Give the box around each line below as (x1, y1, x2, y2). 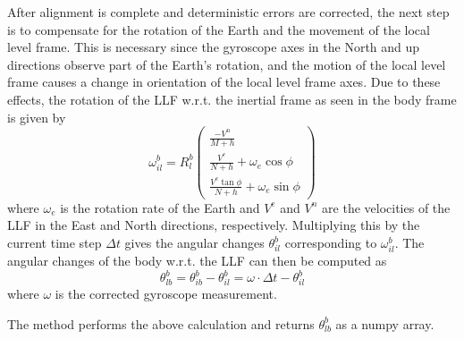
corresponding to (284, 233, 377, 252)
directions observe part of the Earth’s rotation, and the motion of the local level (7, 55, 446, 73)
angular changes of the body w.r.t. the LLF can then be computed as (7, 251, 387, 270)
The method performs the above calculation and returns (7, 314, 315, 333)
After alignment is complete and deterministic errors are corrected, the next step (7, 3, 450, 21)
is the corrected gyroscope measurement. (55, 284, 277, 303)
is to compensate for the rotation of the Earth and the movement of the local (7, 20, 430, 38)
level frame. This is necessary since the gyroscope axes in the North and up (7, 38, 420, 56)
